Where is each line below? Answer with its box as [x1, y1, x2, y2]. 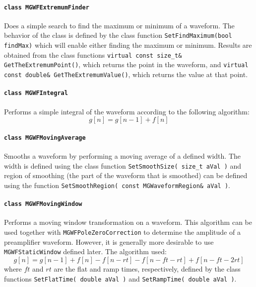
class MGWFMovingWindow [4, 200, 82, 208]
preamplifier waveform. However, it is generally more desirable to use [4, 236, 214, 247]
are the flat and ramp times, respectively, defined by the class [54, 263, 241, 274]
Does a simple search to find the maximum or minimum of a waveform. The [4, 20, 235, 30]
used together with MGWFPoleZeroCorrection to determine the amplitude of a [4, 227, 241, 237]
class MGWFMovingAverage [4, 134, 86, 141]
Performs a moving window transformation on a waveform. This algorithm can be [4, 217, 252, 227]
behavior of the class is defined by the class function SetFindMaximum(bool [4, 30, 232, 40]
